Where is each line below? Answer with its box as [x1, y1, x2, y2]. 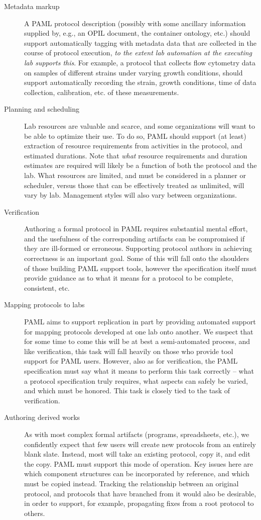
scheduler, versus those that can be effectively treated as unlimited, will [24, 180, 244, 190]
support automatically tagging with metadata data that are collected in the [24, 37, 256, 48]
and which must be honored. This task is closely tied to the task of [24, 385, 230, 396]
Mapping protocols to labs [4, 299, 85, 310]
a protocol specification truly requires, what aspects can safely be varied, [24, 375, 248, 386]
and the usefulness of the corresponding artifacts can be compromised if [24, 233, 245, 243]
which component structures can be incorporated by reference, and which [24, 468, 249, 479]
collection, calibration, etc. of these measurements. [24, 86, 179, 97]
